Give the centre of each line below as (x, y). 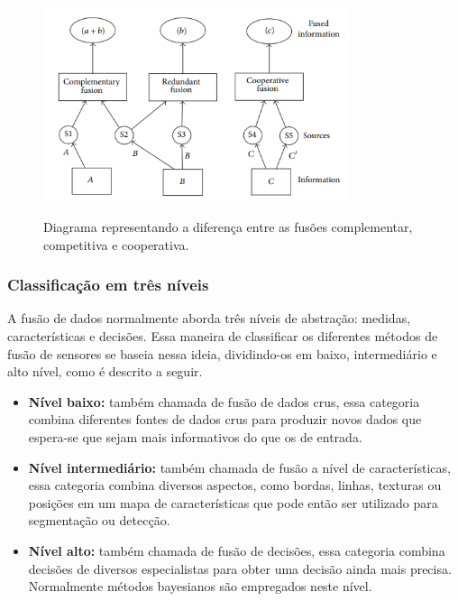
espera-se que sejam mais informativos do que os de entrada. (195, 437)
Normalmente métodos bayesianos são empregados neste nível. (200, 586)
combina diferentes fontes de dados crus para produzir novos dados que (225, 419)
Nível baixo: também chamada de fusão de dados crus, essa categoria (224, 401)
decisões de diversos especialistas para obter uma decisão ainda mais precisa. (240, 568)
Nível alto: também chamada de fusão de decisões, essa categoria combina (237, 550)
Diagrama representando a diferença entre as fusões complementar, (228, 227)
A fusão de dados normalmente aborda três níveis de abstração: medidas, (209, 318)
